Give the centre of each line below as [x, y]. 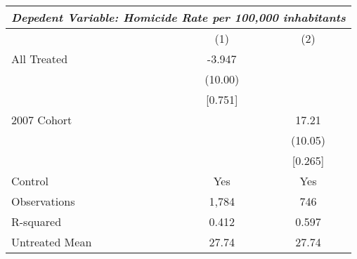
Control [30, 181]
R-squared [37, 221]
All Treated [40, 59]
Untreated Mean [52, 242]
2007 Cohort [42, 120]
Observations [43, 201]
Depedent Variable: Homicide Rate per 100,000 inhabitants [178, 17]
